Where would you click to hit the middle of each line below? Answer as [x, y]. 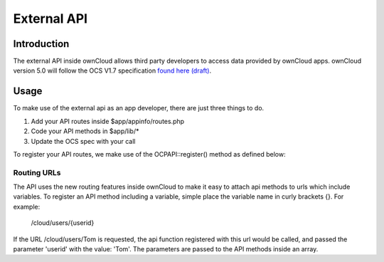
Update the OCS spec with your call [83, 141]
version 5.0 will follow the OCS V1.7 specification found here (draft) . [112, 70]
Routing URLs [37, 172]
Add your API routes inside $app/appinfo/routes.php [108, 121]
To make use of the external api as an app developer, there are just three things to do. [139, 108]
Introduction [41, 44]
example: [27, 206]
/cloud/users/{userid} [63, 223]
